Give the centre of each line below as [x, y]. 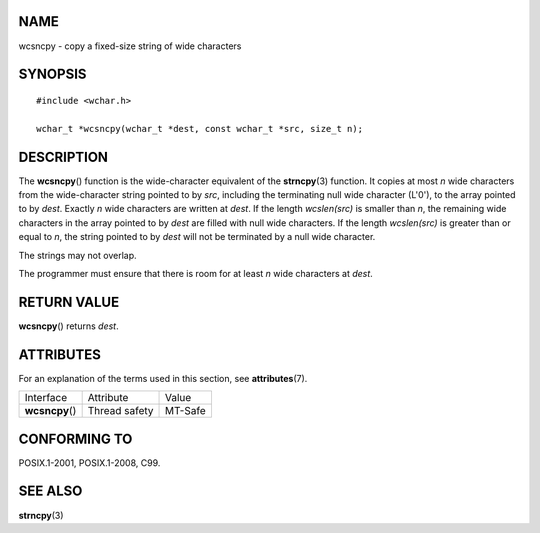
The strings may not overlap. [77, 255]
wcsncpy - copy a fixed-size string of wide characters [130, 46]
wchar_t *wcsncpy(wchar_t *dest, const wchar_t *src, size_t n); [200, 128]
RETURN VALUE [69, 301]
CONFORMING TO [75, 438]
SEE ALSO [50, 491]
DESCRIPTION [63, 156]
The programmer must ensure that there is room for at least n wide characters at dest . [196, 273]
